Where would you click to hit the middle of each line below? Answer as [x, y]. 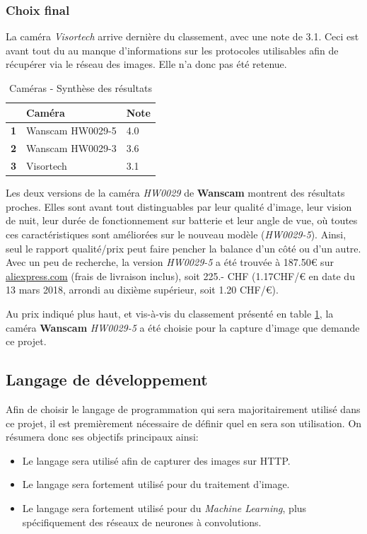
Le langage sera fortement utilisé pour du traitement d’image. [156, 484]
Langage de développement [107, 379]
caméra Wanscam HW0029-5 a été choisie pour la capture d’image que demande [183, 327]
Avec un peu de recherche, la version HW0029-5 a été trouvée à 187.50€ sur [170, 262]
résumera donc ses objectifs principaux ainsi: [102, 437]
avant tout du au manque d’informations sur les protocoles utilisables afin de [172, 50]
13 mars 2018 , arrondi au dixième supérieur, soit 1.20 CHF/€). [142, 290]
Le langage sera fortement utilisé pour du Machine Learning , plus [164, 507]
